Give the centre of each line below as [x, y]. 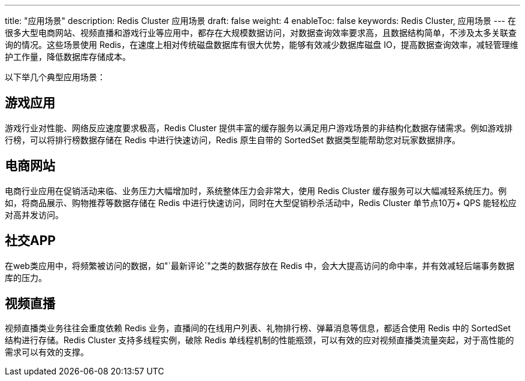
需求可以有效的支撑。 [47, 352]
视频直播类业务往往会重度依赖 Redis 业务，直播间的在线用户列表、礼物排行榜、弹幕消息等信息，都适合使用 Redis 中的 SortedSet [258, 328]
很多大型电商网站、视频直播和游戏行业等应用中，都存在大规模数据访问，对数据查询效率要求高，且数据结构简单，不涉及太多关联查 [261, 33]
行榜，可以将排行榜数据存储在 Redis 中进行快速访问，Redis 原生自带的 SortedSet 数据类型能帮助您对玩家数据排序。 [233, 140]
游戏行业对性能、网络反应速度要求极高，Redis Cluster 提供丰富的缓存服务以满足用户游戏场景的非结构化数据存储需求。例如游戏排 [259, 128]
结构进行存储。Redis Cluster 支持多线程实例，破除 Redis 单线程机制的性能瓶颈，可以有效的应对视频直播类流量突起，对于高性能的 [260, 340]
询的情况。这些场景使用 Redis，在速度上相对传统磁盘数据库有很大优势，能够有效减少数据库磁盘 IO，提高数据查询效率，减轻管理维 [262, 45]
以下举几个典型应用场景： [55, 77]
